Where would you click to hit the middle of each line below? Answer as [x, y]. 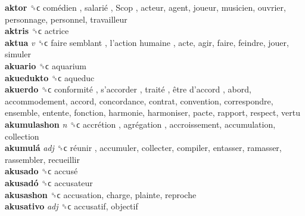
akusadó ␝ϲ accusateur [49, 182]
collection [22, 136]
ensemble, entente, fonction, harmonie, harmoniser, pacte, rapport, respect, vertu [152, 112]
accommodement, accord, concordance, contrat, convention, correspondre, [139, 101]
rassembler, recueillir [42, 159]
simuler [18, 54]
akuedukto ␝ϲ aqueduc [50, 77]
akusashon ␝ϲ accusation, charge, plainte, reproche [101, 194]
